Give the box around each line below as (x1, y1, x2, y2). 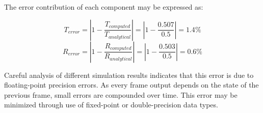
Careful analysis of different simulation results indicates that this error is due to (4, 69, 254, 80)
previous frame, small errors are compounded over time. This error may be (4, 89, 238, 100)
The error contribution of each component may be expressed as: (4, 2, 203, 12)
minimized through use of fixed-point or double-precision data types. (4, 99, 218, 110)
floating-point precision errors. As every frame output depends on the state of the (4, 79, 259, 90)
